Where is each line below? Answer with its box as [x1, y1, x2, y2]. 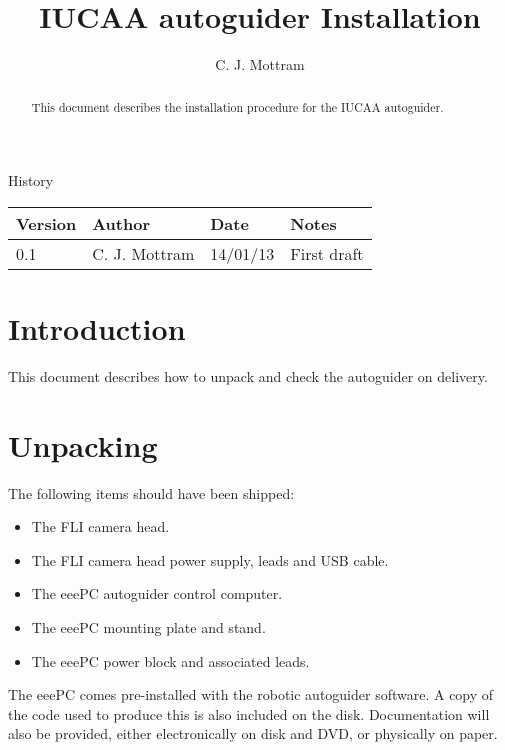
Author [92, 211, 150, 235]
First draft [290, 241, 364, 265]
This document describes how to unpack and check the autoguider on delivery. [8, 365, 488, 386]
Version [16, 211, 77, 235]
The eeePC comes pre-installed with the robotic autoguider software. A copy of [8, 684, 494, 705]
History [8, 170, 54, 191]
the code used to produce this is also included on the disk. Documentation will [8, 703, 490, 724]
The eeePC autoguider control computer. [31, 583, 283, 604]
